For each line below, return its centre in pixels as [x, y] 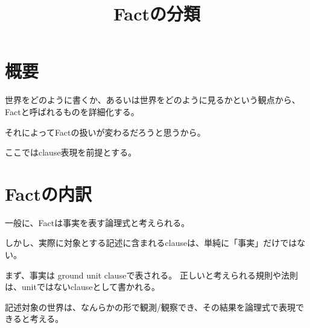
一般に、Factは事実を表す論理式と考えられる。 [97, 222]
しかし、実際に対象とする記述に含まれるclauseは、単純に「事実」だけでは [151, 243]
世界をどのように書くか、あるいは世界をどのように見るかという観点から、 [153, 100]
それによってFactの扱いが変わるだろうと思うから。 [105, 132]
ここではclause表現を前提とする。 [71, 152]
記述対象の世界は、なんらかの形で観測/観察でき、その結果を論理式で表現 [150, 307]
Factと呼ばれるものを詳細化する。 [72, 111]
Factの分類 [157, 14]
